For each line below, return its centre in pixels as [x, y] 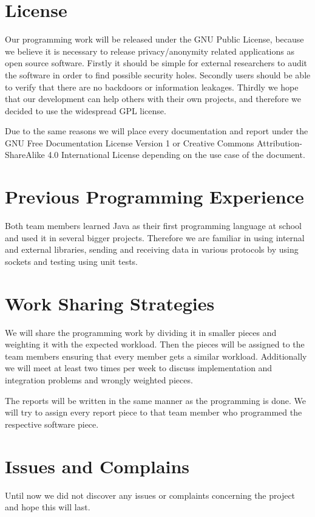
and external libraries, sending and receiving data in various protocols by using [152, 249]
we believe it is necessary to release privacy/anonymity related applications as [150, 51]
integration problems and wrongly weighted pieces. [99, 380]
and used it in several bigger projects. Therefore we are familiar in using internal [155, 237]
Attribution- [279, 142]
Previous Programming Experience [154, 197]
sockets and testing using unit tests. [72, 261]
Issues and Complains [97, 466]
